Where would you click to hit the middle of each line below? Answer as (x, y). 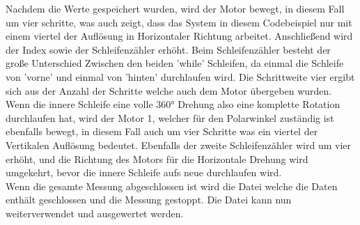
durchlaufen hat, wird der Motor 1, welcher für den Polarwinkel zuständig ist (170, 117)
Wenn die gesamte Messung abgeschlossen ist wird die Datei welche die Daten (172, 186)
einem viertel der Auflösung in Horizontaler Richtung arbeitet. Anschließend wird (179, 36)
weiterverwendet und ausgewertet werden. (95, 213)
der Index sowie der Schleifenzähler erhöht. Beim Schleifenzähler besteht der (168, 49)
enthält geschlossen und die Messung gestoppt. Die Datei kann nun (149, 200)
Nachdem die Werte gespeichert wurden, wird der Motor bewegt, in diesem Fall (175, 8)
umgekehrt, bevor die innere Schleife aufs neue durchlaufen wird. (144, 172)
